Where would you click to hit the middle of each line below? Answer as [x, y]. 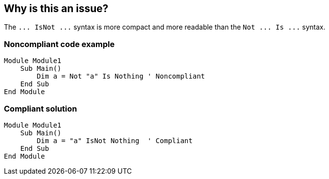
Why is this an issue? [56, 8]
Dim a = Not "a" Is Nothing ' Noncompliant [121, 76]
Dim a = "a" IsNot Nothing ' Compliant [115, 140]
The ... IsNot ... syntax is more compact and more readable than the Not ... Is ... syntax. [165, 27]
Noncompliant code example [59, 44]
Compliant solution [41, 108]
